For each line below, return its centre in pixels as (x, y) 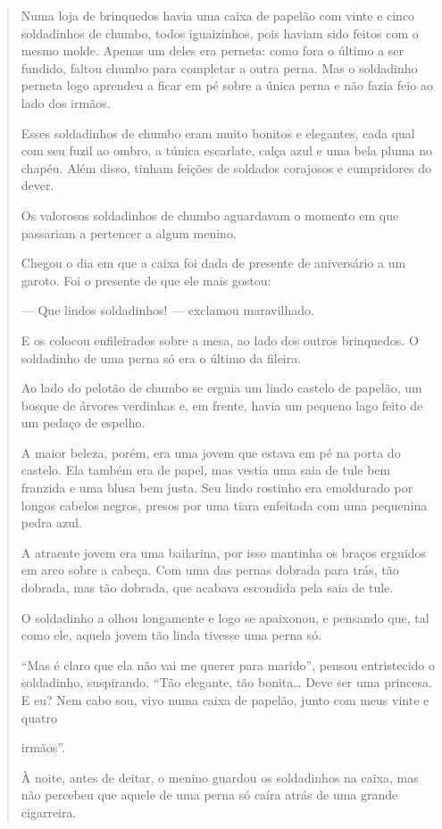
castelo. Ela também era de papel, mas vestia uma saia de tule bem (206, 470)
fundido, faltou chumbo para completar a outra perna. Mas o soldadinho (219, 67)
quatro (39, 717)
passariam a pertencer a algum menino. (129, 232)
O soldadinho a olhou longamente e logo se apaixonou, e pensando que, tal (225, 617)
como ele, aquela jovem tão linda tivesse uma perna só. (171, 635)
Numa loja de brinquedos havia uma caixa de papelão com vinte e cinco (218, 15)
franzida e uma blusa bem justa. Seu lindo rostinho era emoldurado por (217, 488)
